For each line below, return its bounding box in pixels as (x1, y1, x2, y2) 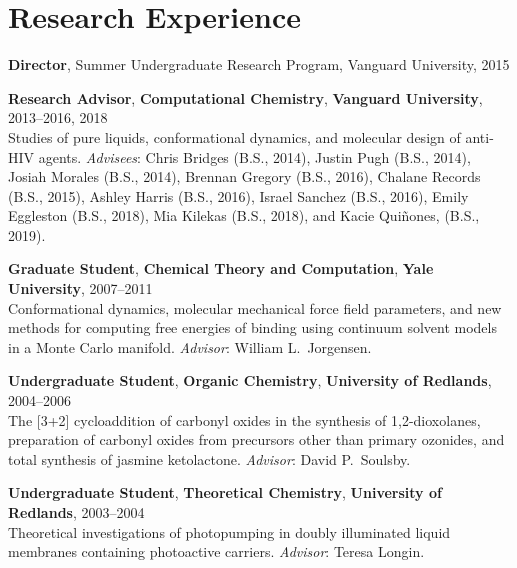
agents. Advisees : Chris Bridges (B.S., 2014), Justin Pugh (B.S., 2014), (38, 146, 471, 167)
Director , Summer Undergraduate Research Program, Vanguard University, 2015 (8, 54, 510, 75)
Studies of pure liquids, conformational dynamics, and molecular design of (8, 126, 461, 147)
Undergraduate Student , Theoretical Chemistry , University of (8, 482, 442, 503)
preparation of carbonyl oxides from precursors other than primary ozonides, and (8, 429, 505, 450)
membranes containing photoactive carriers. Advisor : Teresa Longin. (8, 541, 425, 562)
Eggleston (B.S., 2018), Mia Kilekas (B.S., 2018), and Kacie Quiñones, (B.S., (8, 205, 480, 226)
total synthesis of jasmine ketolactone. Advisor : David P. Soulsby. (8, 448, 411, 469)
